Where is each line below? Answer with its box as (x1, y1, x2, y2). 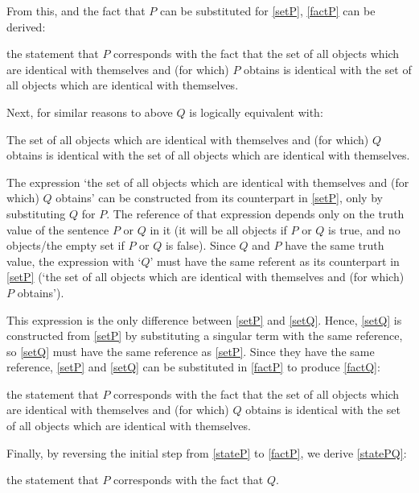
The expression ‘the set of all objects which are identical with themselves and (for (6, 173, 409, 190)
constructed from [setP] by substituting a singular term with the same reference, (6, 327, 403, 344)
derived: (6, 18, 46, 35)
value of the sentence (6, 221, 109, 238)
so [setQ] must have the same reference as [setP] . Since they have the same (6, 342, 375, 359)
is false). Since (165, 237, 236, 254)
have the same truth (285, 237, 384, 254)
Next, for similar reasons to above (6, 103, 173, 120)
